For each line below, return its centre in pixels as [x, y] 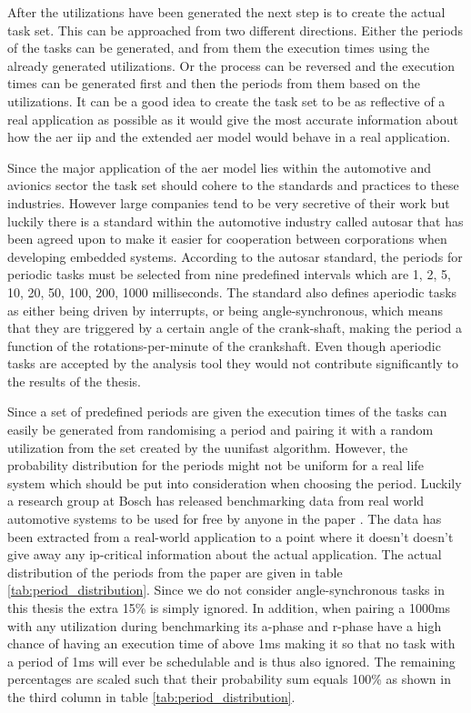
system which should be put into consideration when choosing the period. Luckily [235, 482]
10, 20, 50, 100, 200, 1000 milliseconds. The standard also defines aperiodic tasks [232, 291]
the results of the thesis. [74, 381]
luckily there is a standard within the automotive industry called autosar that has [235, 221]
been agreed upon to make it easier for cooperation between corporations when [227, 239]
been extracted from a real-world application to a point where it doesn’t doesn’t [230, 536]
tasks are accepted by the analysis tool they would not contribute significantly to [233, 363]
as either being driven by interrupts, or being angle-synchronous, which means [225, 310]
